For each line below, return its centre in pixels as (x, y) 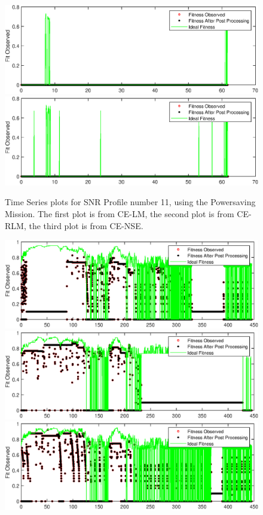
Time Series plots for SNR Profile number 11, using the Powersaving (130, 202)
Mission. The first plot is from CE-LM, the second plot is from (120, 214)
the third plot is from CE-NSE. (86, 225)
